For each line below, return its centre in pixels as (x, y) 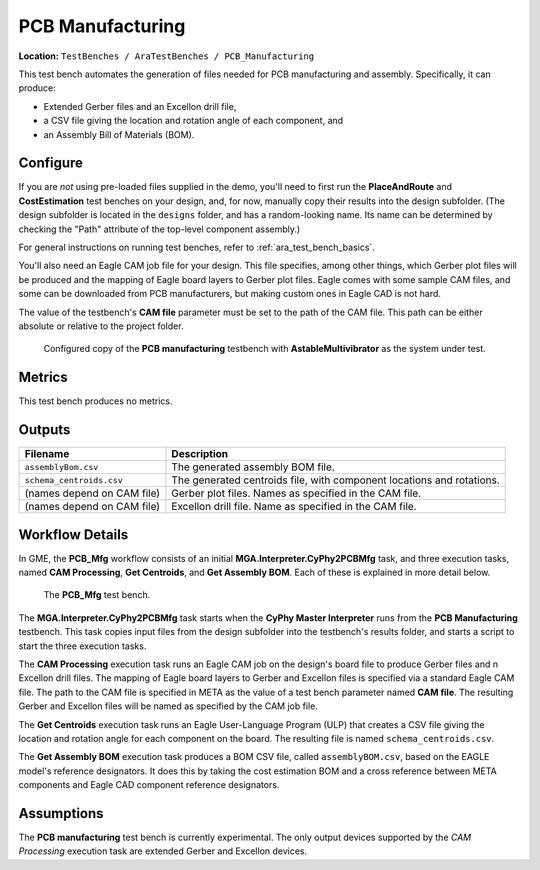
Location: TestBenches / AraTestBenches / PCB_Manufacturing (166, 56)
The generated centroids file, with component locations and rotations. (335, 480)
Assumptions (61, 813)
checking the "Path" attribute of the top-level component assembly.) (159, 229)
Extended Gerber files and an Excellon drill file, (140, 106)
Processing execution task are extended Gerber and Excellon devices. (163, 851)
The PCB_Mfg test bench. (97, 595)
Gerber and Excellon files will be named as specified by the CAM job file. (168, 706)
